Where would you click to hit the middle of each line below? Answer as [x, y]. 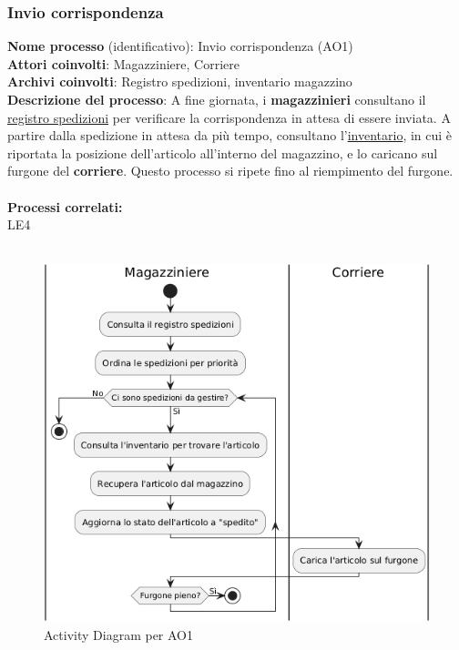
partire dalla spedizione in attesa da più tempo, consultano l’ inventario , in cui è [230, 135]
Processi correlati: [65, 206]
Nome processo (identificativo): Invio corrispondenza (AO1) [180, 46]
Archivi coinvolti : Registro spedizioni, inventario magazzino [180, 81]
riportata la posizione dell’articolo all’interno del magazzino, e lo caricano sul [223, 152]
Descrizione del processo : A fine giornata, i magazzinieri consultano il [217, 99]
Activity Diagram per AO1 [118, 634]
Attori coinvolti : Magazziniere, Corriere [123, 63]
